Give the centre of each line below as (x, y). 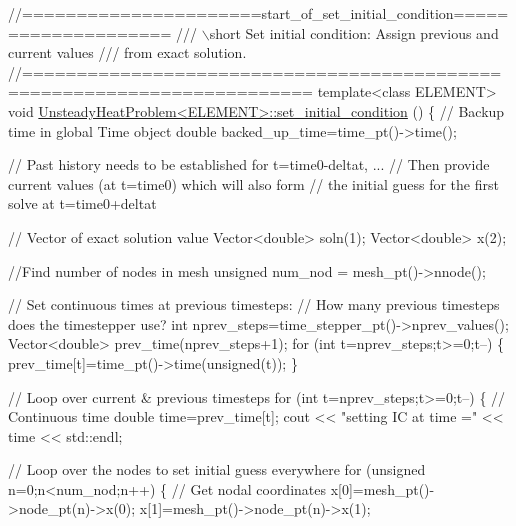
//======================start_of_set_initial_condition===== (258, 13)
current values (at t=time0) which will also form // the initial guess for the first (253, 183)
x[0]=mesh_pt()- (382, 488)
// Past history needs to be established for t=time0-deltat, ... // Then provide (249, 164)
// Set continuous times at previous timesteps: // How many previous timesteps (254, 304)
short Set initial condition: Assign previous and (354, 32)
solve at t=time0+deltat (82, 203)
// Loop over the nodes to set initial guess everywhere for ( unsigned (217, 469)
